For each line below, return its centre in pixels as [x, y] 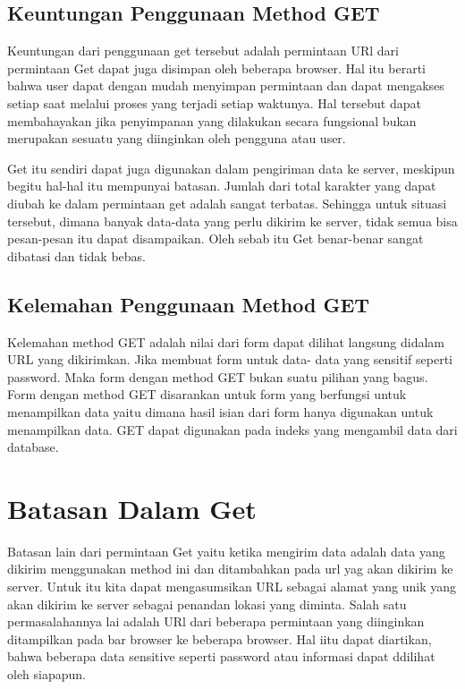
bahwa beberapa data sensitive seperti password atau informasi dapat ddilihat [221, 656]
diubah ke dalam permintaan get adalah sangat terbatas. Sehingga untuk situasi [227, 203]
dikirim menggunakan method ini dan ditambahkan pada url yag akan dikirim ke [230, 569]
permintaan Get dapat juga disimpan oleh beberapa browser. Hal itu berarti [216, 68]
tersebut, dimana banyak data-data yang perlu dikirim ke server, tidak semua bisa [232, 221]
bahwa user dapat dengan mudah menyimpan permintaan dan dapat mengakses [226, 85]
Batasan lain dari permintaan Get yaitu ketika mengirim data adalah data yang [226, 551]
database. [33, 447]
